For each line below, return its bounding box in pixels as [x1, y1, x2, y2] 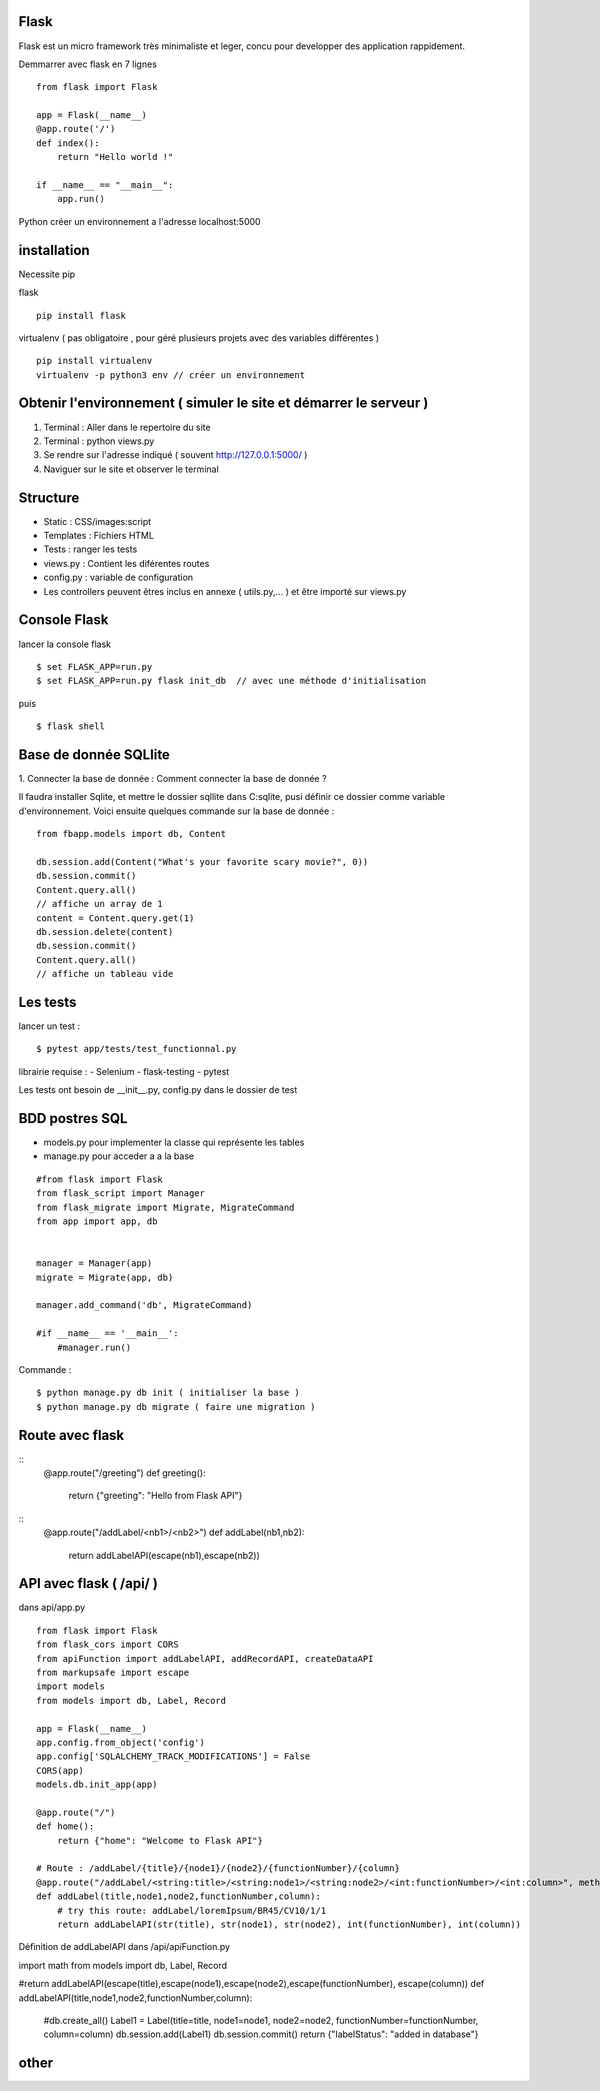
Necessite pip [18, 268, 76, 280]
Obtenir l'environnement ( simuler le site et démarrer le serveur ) [18, 395, 429, 412]
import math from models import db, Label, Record [18, 1959, 228, 1971]
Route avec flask [18, 1426, 125, 1444]
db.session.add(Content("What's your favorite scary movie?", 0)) [36, 856, 369, 867]
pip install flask [36, 310, 127, 321]
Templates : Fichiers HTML [43, 530, 155, 542]
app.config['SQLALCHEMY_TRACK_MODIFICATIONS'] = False [36, 1751, 311, 1762]
